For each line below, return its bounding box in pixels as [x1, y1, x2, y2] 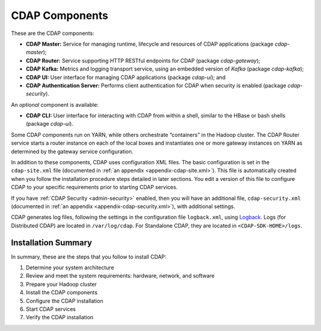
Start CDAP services [26, 305, 76, 313]
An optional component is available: [11, 101, 99, 108]
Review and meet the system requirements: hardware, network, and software [26, 272, 215, 279]
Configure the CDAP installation [26, 297, 103, 304]
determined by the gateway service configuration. [11, 148, 134, 155]
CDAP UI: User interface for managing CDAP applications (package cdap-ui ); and [26, 74, 226, 81]
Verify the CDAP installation [26, 314, 94, 321]
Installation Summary [11, 237, 92, 247]
